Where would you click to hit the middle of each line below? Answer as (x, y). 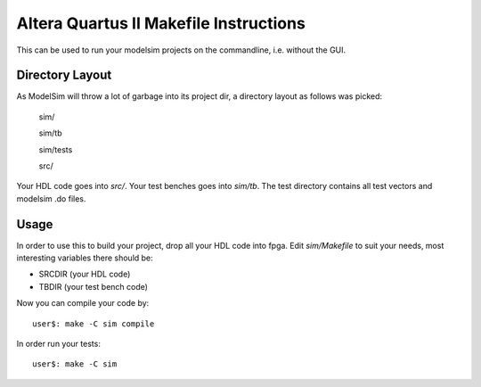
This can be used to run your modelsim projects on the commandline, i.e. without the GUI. (181, 50)
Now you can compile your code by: (83, 303)
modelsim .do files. (51, 198)
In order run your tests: (59, 344)
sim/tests (56, 149)
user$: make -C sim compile (94, 324)
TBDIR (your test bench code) (94, 286)
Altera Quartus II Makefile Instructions (161, 23)
